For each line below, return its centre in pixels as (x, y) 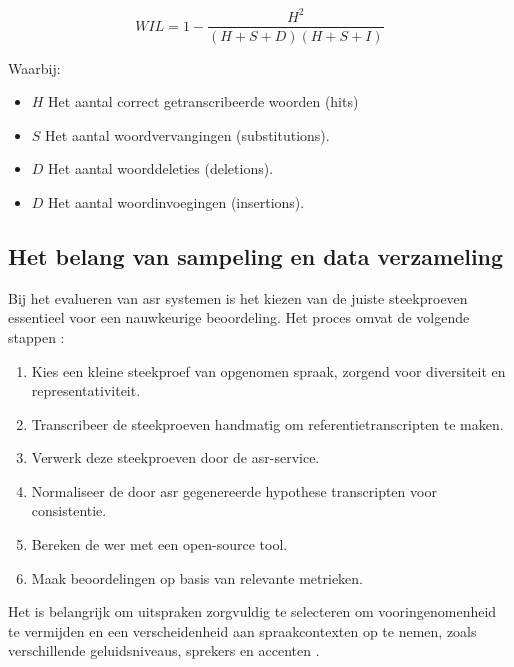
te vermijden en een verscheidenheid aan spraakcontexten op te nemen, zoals (242, 630)
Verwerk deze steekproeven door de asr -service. (175, 457)
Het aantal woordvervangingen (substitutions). (187, 134)
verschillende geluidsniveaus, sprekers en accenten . (164, 650)
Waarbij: (34, 67)
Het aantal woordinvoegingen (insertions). (176, 201)
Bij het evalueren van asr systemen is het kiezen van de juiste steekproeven (238, 297)
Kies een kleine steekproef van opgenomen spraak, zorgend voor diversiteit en (268, 370)
